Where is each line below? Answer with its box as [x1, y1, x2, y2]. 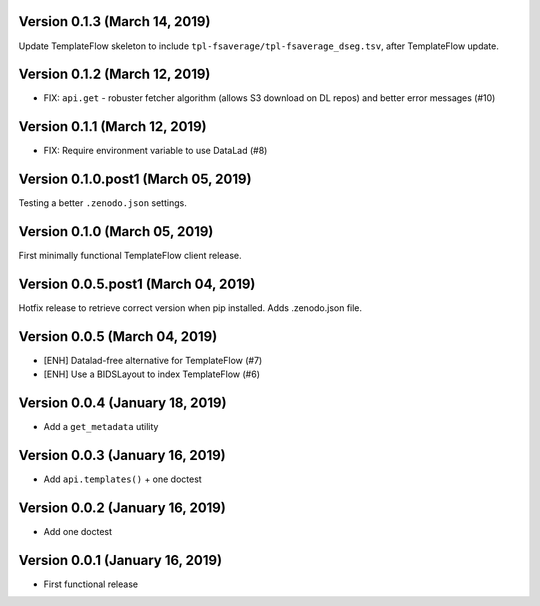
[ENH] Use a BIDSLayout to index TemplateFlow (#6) [43, 368, 260, 380]
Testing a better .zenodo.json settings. [18, 197, 187, 209]
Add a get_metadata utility [43, 421, 159, 433]
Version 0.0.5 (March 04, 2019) [18, 328, 218, 345]
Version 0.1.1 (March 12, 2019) [18, 118, 207, 135]
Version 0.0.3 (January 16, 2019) [18, 447, 227, 464]
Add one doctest [43, 526, 113, 538]
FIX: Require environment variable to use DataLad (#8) [43, 145, 268, 157]
